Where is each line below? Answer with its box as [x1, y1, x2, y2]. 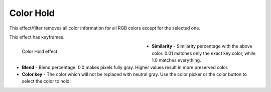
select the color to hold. [22, 78, 71, 84]
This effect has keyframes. [9, 34, 65, 40]
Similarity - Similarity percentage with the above [152, 43, 253, 49]
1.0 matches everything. [152, 57, 201, 63]
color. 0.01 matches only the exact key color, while [152, 50, 256, 56]
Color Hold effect [22, 48, 58, 54]
